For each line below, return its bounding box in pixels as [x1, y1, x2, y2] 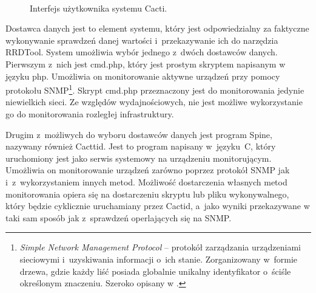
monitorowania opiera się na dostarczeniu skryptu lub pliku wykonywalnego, [5, 187, 289, 200]
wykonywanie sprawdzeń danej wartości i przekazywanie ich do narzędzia [5, 33, 278, 46]
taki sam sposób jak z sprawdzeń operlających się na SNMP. [5, 211, 232, 224]
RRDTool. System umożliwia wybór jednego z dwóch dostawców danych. [5, 46, 278, 58]
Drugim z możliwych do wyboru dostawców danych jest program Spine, [5, 128, 272, 140]
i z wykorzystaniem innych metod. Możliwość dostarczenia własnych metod [5, 175, 287, 188]
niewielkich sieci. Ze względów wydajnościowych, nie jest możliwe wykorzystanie [5, 95, 303, 108]
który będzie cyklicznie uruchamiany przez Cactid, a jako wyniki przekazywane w [5, 199, 310, 212]
